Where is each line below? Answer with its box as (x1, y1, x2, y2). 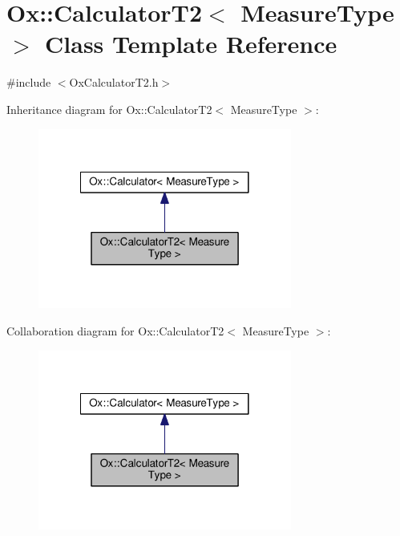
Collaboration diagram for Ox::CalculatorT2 (6, 322, 224, 339)
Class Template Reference (45, 27, 337, 60)
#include (6, 74, 51, 91)
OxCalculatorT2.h (69, 74, 159, 91)
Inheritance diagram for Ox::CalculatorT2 (6, 100, 212, 117)
